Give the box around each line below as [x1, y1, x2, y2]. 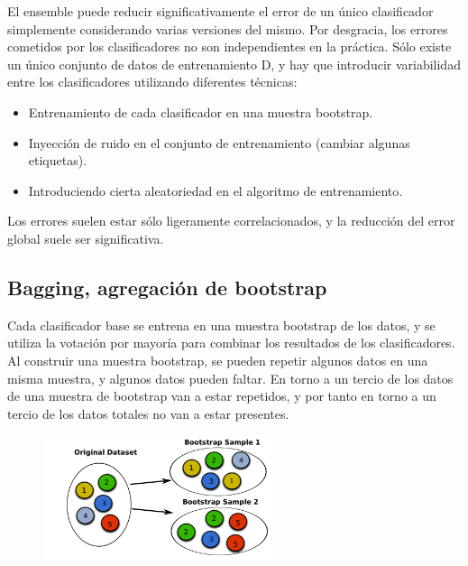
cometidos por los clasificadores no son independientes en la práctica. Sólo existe [7, 37, 452, 56]
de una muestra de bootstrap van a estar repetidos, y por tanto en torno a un [7, 386, 436, 405]
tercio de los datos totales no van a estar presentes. [7, 404, 289, 422]
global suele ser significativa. [7, 228, 164, 247]
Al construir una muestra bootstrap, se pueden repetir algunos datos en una [7, 350, 428, 369]
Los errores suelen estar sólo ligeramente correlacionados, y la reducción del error [7, 211, 455, 230]
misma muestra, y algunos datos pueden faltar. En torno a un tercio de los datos [7, 368, 454, 387]
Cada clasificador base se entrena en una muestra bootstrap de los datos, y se [7, 315, 436, 334]
